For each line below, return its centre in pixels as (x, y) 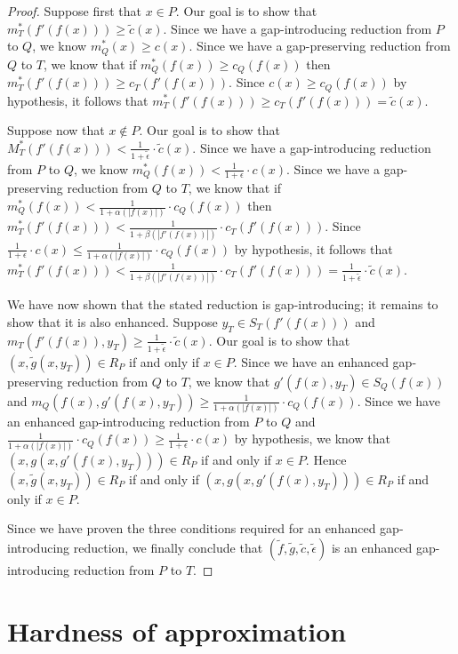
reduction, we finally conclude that (168, 547)
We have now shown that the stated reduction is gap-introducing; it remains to (223, 304)
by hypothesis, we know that (312, 439)
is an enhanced (372, 547)
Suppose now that (56, 130)
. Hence (326, 459)
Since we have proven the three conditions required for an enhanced (192, 528)
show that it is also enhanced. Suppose (112, 321)
